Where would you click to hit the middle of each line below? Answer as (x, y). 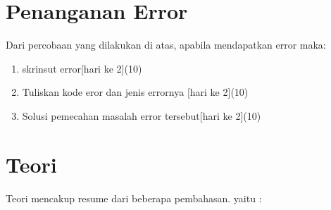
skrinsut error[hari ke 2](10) (82, 68)
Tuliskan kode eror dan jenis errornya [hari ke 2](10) (135, 92)
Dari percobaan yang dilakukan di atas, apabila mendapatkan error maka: (166, 45)
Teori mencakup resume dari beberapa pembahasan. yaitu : (134, 198)
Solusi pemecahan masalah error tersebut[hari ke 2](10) (142, 115)
